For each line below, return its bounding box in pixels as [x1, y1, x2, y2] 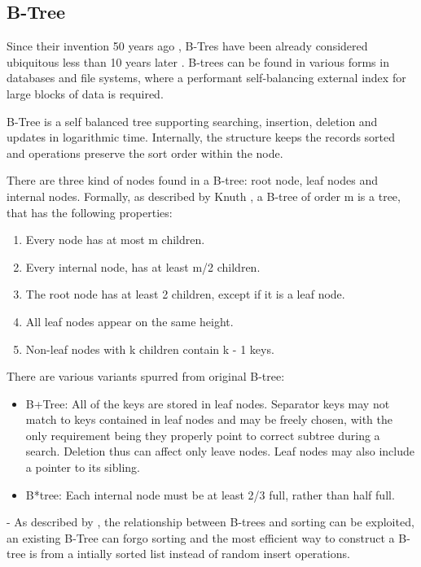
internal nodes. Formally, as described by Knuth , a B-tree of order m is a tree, [7, 187, 401, 204]
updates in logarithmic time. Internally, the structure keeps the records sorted [7, 129, 396, 146]
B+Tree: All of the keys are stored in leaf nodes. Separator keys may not [25, 395, 390, 412]
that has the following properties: [7, 203, 173, 220]
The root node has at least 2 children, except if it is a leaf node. [25, 286, 345, 303]
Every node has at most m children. [25, 231, 205, 248]
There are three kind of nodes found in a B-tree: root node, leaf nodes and [7, 172, 378, 189]
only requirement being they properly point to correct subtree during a [25, 426, 380, 443]
